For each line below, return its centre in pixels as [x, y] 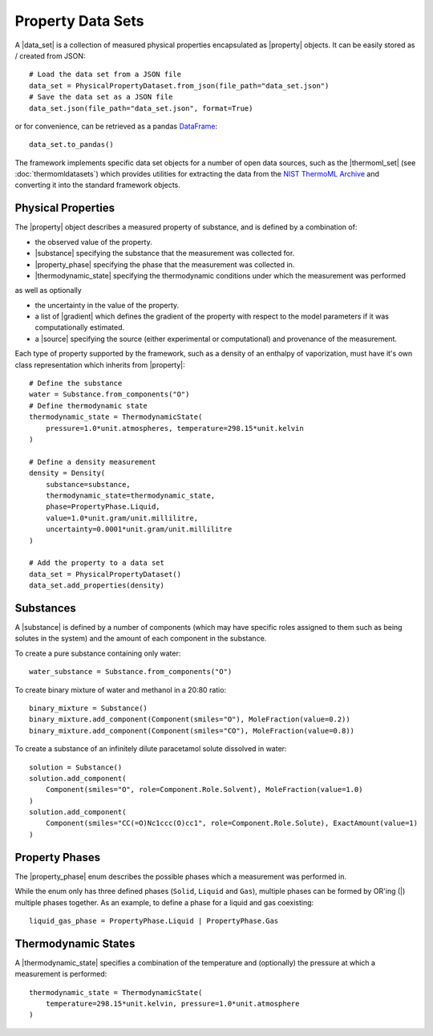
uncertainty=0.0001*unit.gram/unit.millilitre [139, 529]
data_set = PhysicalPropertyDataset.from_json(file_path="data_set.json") [179, 85]
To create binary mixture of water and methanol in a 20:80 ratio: [121, 689]
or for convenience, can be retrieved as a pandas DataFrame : [116, 126]
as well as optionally [48, 290]
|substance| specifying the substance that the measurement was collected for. [165, 254]
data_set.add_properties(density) [97, 585]
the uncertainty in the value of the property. [107, 305]
